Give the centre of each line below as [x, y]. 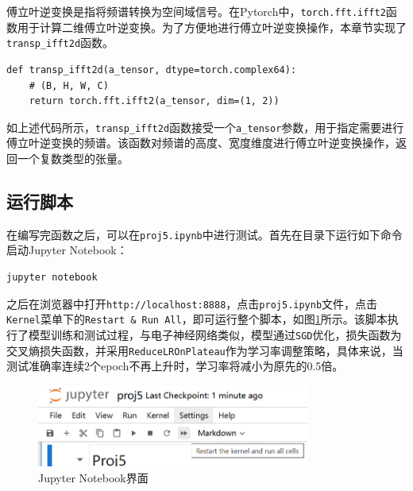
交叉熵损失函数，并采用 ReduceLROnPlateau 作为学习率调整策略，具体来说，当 [205, 350]
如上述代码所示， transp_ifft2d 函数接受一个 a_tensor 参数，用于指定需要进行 [205, 127]
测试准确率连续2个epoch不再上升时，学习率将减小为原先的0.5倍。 [175, 366]
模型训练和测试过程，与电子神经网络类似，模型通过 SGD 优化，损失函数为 [215, 334]
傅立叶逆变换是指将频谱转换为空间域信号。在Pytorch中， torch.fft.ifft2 [196, 11]
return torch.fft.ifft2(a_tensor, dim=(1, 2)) [154, 101]
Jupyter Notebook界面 [93, 477]
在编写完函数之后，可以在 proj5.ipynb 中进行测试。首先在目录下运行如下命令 [205, 234]
